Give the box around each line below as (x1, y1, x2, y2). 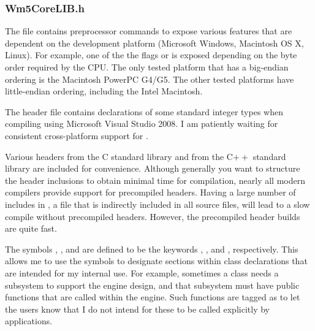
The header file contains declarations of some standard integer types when (5, 105, 283, 118)
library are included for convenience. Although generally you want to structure (5, 162, 300, 175)
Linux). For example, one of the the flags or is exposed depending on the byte (5, 48, 297, 61)
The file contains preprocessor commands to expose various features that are (5, 25, 292, 37)
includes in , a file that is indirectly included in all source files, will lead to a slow (5, 197, 310, 210)
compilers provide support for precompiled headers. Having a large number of (5, 186, 296, 199)
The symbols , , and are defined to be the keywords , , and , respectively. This (5, 242, 298, 255)
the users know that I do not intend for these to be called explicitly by (5, 302, 270, 315)
